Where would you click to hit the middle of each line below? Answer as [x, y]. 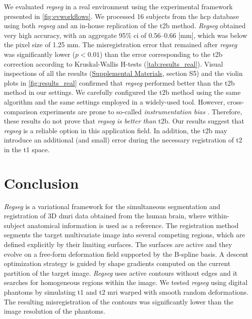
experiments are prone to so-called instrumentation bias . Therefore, [141, 111]
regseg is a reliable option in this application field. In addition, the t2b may [116, 130]
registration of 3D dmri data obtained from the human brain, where [105, 216]
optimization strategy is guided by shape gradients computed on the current [117, 263]
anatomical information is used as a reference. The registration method [133, 225]
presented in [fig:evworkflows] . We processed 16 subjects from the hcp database [122, 16]
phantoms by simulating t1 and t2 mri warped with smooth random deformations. [126, 292]
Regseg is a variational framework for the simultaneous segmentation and [112, 206]
